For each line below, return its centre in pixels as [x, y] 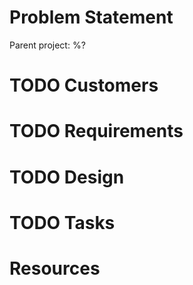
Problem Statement [91, 17]
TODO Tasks [62, 222]
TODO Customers [84, 85]
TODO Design [67, 177]
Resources [55, 268]
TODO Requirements [96, 131]
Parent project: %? [47, 45]
